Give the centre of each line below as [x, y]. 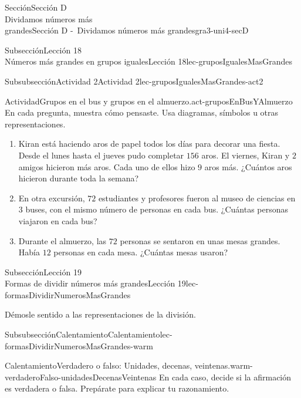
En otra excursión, [52, 198]
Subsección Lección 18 [43, 50]
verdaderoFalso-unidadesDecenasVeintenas [81, 377]
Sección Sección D [36, 7]
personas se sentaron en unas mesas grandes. [200, 240]
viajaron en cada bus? [58, 220]
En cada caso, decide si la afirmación [225, 377]
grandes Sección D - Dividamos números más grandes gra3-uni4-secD [127, 30]
